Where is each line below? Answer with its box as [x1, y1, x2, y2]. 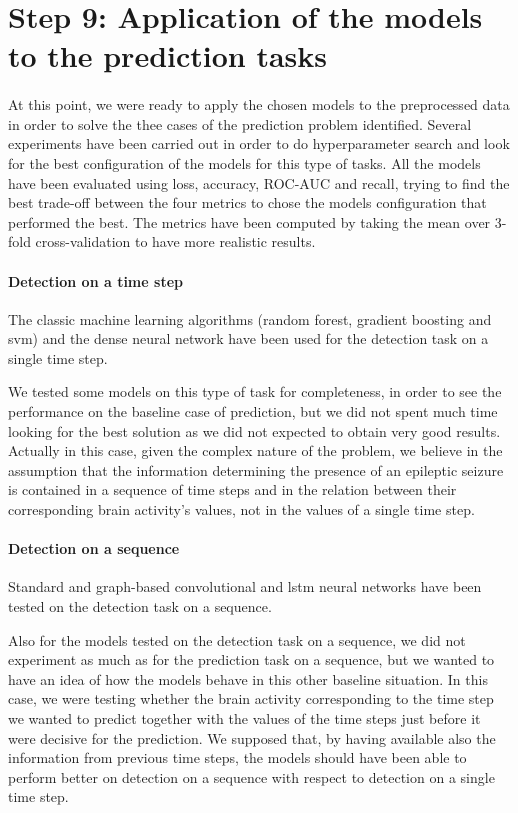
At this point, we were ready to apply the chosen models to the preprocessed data [8, 94, 510, 115]
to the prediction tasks [8, 35, 328, 76]
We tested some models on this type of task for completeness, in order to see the [8, 381, 502, 402]
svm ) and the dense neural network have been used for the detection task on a [8, 328, 489, 349]
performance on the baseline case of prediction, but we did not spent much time [8, 401, 498, 422]
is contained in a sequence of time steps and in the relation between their [8, 479, 457, 500]
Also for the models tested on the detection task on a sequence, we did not [8, 629, 466, 650]
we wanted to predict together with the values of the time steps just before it [8, 708, 481, 728]
